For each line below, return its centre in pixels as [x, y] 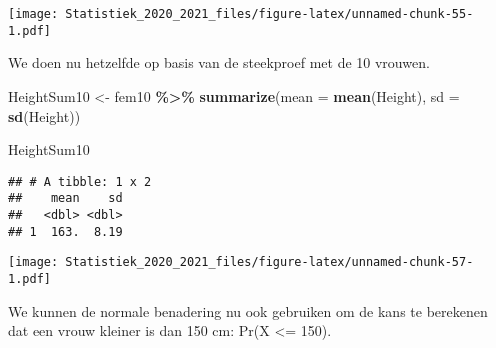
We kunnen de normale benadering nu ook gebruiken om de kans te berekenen [248, 310]
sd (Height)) [44, 115]
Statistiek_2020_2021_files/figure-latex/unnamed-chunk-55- [269, 14]
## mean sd [65, 198]
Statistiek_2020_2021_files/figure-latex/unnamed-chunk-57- [269, 262]
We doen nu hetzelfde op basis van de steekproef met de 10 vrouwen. [219, 62]
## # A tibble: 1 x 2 [80, 181]
